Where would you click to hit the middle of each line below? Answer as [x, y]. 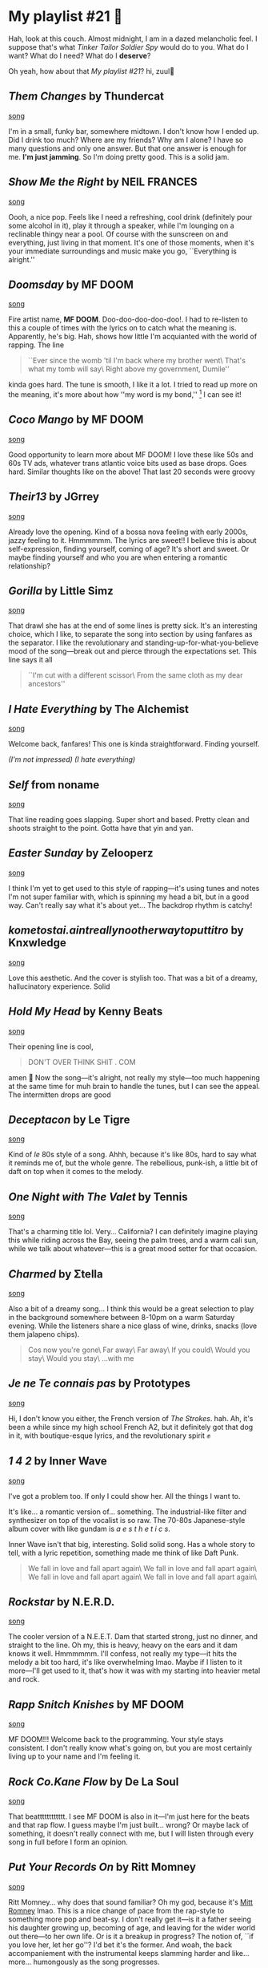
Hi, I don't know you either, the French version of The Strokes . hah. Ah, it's [131, 1418]
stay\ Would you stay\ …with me [81, 1358]
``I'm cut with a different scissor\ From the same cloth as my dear [135, 675]
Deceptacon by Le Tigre [69, 1119]
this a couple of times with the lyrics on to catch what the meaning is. [123, 328]
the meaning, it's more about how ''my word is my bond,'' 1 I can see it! [125, 394]
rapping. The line [36, 345]
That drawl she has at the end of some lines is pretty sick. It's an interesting [133, 626]
